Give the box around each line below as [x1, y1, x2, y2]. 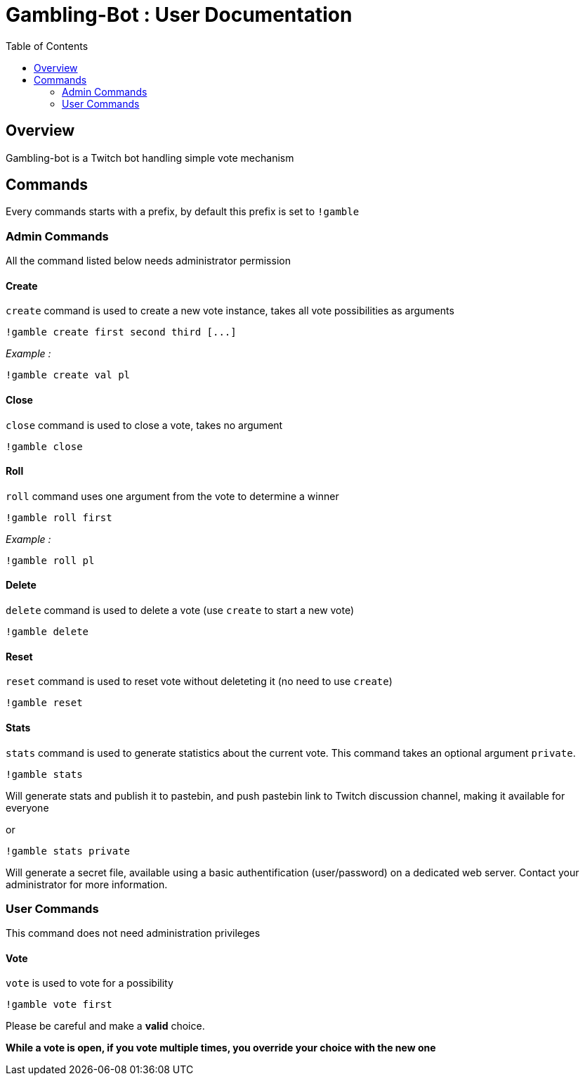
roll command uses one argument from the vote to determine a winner [6, 490, 339, 502]
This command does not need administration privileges [6, 927, 261, 940]
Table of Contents [6, 39, 88, 52]
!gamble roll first [6, 511, 112, 523]
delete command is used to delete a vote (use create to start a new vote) [6, 604, 355, 617]
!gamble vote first [6, 999, 112, 1011]
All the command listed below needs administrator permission [6, 255, 291, 267]
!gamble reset [6, 697, 83, 709]
